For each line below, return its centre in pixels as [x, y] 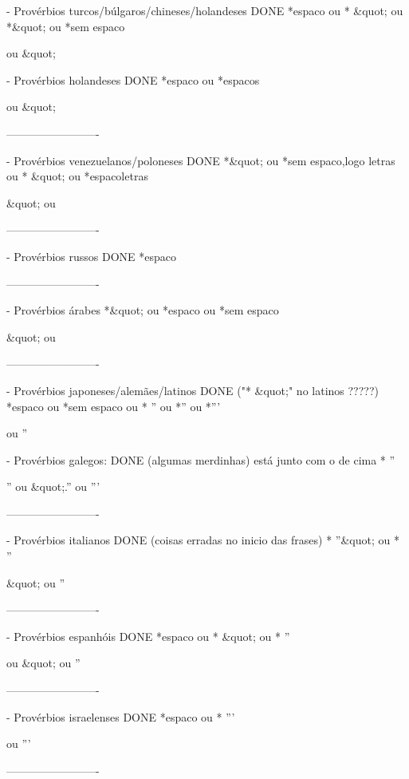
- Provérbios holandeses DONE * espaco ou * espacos [133, 79]
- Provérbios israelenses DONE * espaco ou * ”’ [121, 716]
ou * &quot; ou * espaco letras [77, 176]
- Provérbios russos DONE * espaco [92, 256]
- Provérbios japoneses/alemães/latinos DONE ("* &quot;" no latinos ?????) [193, 390]
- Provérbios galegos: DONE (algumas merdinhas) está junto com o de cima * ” [201, 459]
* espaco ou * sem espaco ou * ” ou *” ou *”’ [114, 406]
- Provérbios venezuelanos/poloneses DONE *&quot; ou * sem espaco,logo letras [201, 160]
